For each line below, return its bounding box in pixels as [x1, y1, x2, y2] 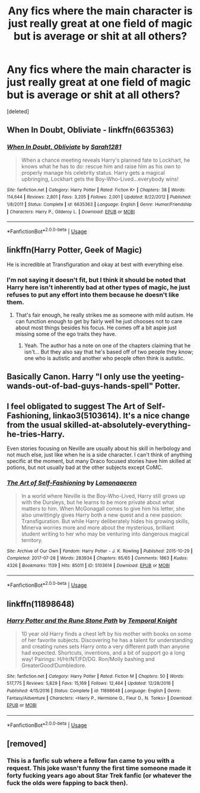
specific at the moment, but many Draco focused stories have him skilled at [7, 458, 192, 465]
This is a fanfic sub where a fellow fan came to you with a [7, 757, 174, 765]
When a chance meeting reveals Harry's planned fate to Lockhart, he [21, 156, 191, 163]
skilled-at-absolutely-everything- [63, 420, 192, 430]
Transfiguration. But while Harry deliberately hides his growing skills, [21, 517, 189, 524]
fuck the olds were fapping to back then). [7, 779, 128, 787]
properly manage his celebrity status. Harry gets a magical [21, 169, 165, 176]
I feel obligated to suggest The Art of [7, 401, 145, 411]
